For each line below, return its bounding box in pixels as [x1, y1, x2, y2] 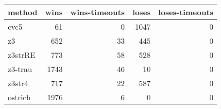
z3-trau [8, 63, 32, 74]
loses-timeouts [158, 6, 214, 18]
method [8, 6, 38, 18]
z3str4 [8, 77, 28, 89]
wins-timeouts [70, 6, 125, 18]
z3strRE [8, 49, 35, 60]
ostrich [8, 91, 31, 103]
